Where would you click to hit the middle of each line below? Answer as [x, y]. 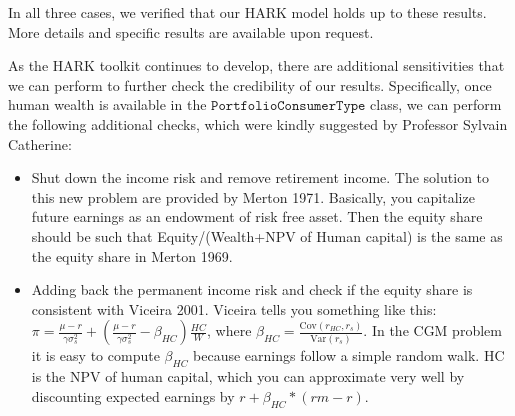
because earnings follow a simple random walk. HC [349, 355]
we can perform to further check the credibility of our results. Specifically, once [250, 84]
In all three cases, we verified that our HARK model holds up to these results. [247, 12]
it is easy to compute [95, 355]
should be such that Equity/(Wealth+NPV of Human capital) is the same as [267, 235]
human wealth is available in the [107, 104]
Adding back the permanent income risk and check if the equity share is [252, 289]
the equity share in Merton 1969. [132, 255]
